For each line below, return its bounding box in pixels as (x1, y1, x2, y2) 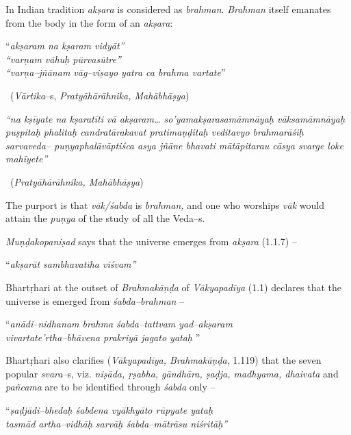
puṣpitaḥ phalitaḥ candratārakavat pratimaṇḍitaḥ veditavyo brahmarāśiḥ (5, 125, 304, 139)
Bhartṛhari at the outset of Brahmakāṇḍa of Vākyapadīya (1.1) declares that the (5, 279, 342, 294)
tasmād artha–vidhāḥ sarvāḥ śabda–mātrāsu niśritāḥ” (5, 416, 228, 430)
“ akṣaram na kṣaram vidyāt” (5, 38, 125, 53)
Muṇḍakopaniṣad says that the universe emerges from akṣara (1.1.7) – (5, 234, 297, 248)
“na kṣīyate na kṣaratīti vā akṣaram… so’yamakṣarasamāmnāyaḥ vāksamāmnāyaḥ (5, 111, 346, 125)
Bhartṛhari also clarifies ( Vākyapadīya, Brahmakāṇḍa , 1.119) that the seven (5, 353, 322, 367)
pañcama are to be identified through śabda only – (5, 380, 216, 394)
